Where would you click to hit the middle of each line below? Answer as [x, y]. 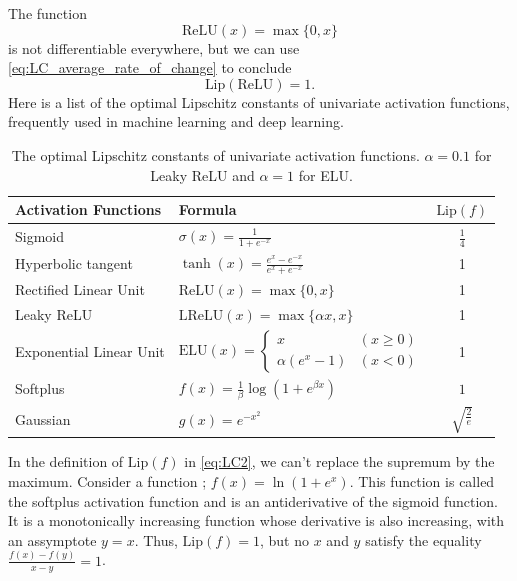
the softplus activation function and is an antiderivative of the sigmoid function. [253, 500]
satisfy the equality [423, 539]
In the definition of [66, 461]
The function [47, 13]
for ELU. [325, 174]
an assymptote [52, 539]
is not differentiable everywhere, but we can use [154, 47]
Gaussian [43, 418]
